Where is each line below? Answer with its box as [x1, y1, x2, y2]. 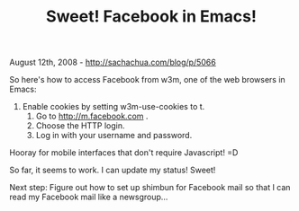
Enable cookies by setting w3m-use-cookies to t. [22, 101, 205, 112]
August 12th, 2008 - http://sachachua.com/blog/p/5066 [9, 57, 216, 68]
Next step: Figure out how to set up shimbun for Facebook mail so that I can [9, 182, 291, 193]
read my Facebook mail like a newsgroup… [9, 191, 168, 203]
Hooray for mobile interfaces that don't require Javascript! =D [9, 147, 239, 158]
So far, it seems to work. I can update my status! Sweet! [9, 164, 216, 176]
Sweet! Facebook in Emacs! [46, 6, 257, 27]
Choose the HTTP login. [35, 120, 125, 131]
